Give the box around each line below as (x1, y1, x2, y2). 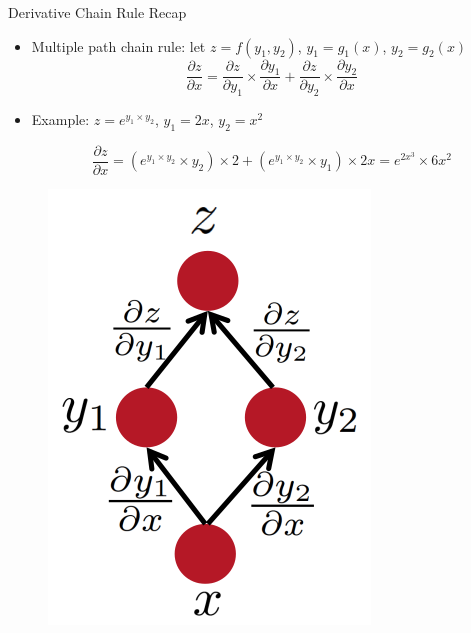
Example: (31, 109, 90, 130)
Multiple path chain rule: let (31, 35, 206, 56)
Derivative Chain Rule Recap (8, 2, 187, 22)
